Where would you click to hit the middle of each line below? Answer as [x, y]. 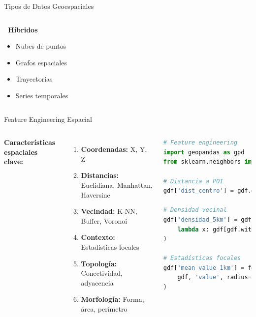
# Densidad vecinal [195, 210]
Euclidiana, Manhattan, [117, 185]
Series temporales [42, 95]
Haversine [96, 194]
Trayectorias [34, 79]
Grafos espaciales [41, 62]
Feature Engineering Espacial [48, 119]
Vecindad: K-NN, [109, 211]
